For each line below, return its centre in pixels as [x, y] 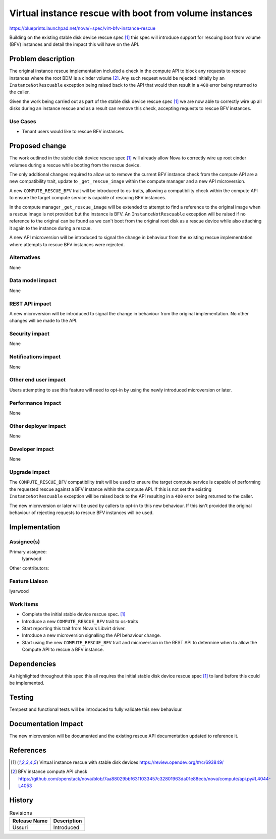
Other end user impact [37, 380]
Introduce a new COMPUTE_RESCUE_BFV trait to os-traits [80, 621]
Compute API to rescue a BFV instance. [63, 650]
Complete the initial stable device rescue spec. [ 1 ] [74, 614]
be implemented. [27, 683]
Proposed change [38, 146]
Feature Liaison [29, 581]
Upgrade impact [30, 472]
